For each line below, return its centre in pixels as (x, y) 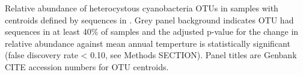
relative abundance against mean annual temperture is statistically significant (148, 43)
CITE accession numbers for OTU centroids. (87, 66)
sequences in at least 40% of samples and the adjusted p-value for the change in (152, 31)
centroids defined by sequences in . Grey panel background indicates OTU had (149, 19)
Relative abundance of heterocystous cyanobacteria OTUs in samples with (142, 8)
